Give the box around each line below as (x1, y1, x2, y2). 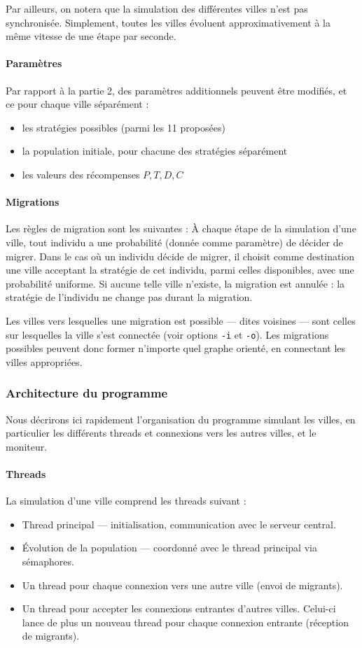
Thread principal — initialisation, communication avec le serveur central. (22, 516, 336, 531)
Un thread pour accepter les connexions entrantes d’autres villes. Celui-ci (22, 601, 336, 616)
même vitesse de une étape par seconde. (6, 29, 176, 43)
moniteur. (6, 439, 48, 453)
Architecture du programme (6, 384, 168, 402)
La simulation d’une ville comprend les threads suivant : (6, 493, 246, 508)
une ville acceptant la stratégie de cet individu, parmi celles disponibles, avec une (6, 262, 354, 277)
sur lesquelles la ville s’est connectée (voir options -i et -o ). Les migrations (6, 327, 329, 341)
